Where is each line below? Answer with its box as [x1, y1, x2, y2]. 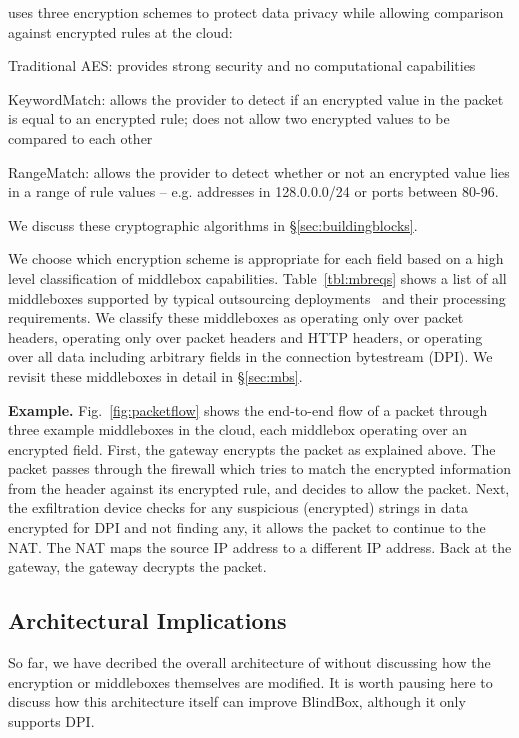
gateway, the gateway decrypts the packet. [8, 556, 267, 577]
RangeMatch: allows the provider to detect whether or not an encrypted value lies [8, 161, 510, 182]
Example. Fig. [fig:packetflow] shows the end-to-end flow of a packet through [8, 399, 488, 420]
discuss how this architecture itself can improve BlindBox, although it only [8, 691, 466, 712]
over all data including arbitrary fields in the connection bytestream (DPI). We [8, 346, 493, 367]
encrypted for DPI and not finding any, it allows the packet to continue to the [8, 517, 486, 538]
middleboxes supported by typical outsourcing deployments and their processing [8, 287, 506, 308]
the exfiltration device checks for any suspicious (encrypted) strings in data [8, 497, 468, 518]
